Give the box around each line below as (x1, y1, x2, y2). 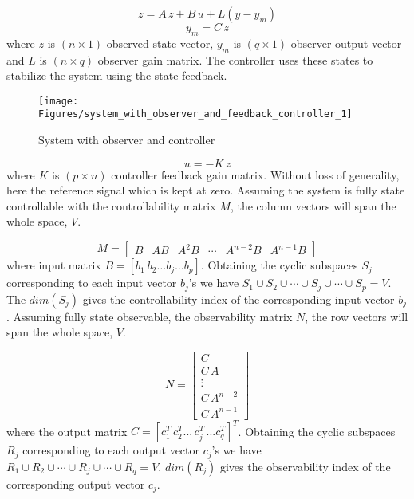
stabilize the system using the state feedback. (6, 67, 227, 84)
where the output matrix (6, 422, 128, 439)
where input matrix (6, 257, 101, 273)
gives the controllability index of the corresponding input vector (82, 290, 395, 307)
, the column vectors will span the (230, 197, 396, 214)
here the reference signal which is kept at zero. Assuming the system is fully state (6, 182, 405, 198)
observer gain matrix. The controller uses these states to (97, 51, 373, 68)
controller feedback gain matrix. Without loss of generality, (111, 166, 400, 183)
